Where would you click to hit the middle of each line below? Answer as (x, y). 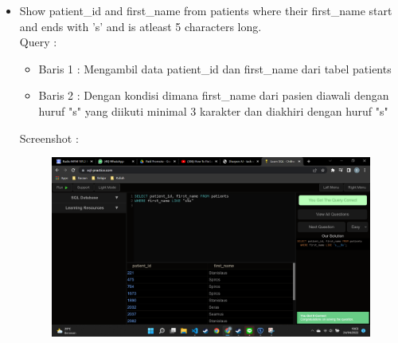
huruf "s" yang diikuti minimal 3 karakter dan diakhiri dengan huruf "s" (213, 110)
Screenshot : (49, 138)
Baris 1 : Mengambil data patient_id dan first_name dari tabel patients (215, 68)
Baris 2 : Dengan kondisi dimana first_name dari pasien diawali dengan (214, 95)
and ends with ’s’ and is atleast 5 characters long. (140, 26)
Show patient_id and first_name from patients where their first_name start (206, 10)
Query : (38, 42)
